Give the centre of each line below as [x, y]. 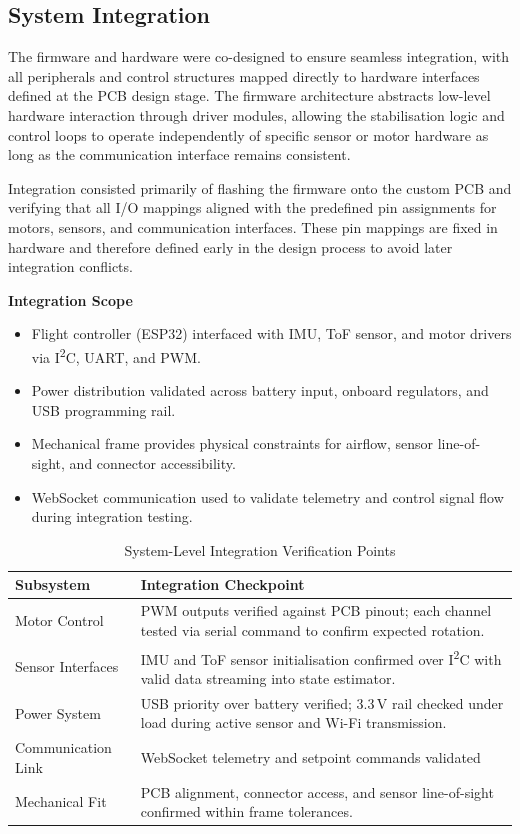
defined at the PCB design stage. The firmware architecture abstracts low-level [249, 95]
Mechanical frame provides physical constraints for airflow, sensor [232, 443]
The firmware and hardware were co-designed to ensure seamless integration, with [259, 56]
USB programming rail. [103, 409]
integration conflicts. [70, 266]
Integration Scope [70, 299]
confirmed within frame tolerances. [246, 811]
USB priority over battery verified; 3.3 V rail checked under [322, 702]
